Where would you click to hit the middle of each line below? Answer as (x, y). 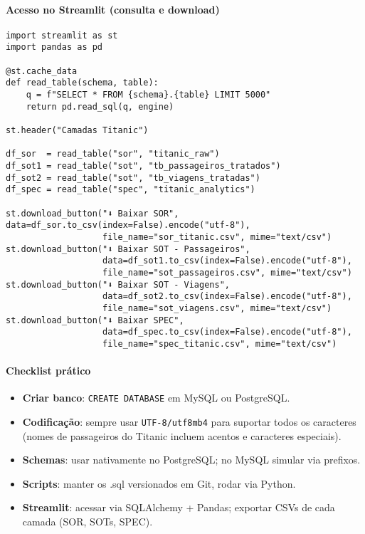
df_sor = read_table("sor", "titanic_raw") (113, 154)
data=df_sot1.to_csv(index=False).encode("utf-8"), (227, 261)
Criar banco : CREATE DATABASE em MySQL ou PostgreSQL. (156, 398)
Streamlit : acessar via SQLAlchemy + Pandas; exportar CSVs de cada (179, 507)
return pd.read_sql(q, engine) (100, 106)
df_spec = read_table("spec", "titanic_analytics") (131, 190)
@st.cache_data (42, 71)
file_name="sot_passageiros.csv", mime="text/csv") (227, 272)
